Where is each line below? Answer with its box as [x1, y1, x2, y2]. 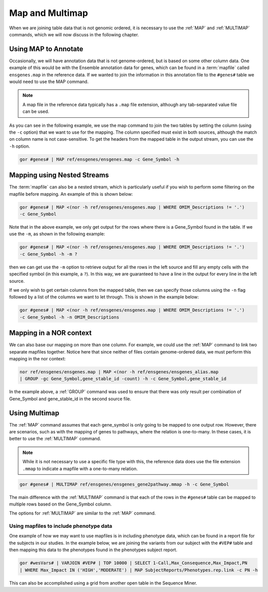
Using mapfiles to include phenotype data [9, 522, 113, 529]
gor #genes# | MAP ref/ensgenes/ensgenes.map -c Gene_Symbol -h [19, 157, 180, 162]
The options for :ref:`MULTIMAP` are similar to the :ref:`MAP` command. [9, 510, 156, 516]
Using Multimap [9, 409, 60, 417]
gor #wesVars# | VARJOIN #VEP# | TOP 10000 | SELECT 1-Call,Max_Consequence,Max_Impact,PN [19, 560, 248, 566]
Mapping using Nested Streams [9, 171, 109, 179]
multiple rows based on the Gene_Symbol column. [9, 501, 112, 507]
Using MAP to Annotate [9, 45, 83, 53]
